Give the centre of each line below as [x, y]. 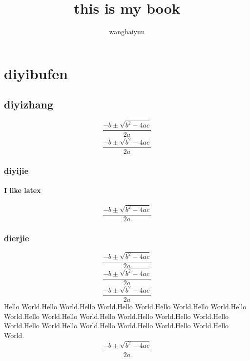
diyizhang [29, 104]
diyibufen [36, 73]
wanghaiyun [127, 32]
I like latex [22, 190]
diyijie [16, 170]
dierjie [17, 238]
